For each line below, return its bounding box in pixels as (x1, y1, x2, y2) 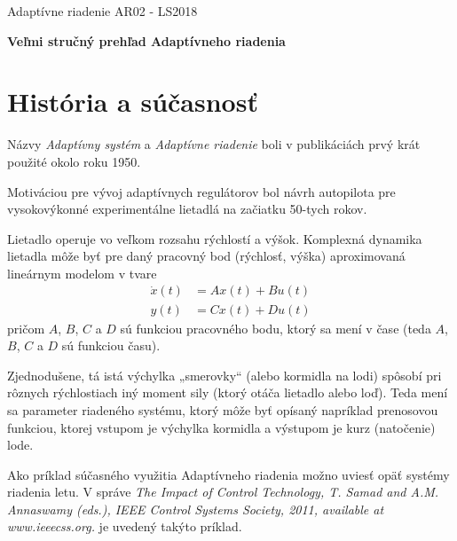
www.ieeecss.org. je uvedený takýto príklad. (7, 517, 242, 536)
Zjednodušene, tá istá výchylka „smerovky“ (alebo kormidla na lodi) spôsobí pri (7, 365, 442, 384)
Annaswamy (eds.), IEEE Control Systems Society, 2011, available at (7, 499, 384, 518)
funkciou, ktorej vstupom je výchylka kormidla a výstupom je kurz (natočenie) (7, 418, 436, 436)
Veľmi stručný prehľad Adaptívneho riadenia (7, 31, 286, 50)
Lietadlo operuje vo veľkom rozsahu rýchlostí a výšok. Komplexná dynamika (7, 229, 422, 247)
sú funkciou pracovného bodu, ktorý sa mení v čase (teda (120, 318, 431, 337)
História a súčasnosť (7, 83, 258, 120)
